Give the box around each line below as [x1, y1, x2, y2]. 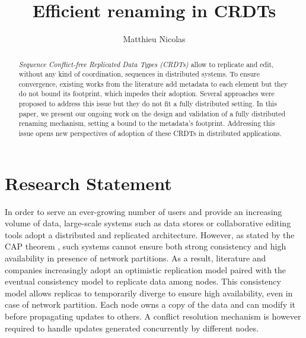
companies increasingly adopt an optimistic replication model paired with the [5, 263, 286, 276]
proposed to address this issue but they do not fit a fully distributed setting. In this [18, 99, 277, 109]
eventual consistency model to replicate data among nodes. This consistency [5, 275, 281, 288]
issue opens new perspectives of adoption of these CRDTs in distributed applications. [18, 128, 282, 138]
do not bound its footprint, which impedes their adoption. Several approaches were [18, 89, 275, 99]
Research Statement [5, 170, 172, 195]
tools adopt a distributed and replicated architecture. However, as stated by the [5, 228, 295, 241]
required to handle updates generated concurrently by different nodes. [5, 321, 259, 334]
